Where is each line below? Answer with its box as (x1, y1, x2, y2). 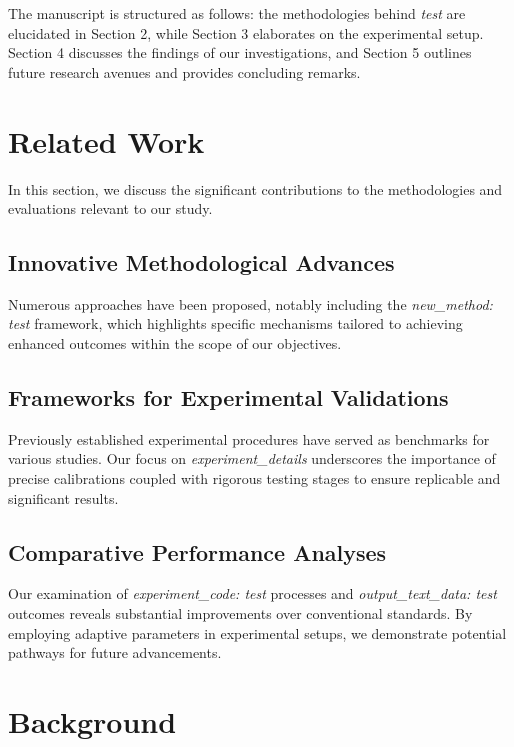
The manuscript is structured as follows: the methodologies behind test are (8, 3, 466, 23)
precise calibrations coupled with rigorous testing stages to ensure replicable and (8, 468, 501, 489)
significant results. (8, 487, 119, 508)
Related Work (8, 120, 205, 161)
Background (8, 701, 177, 742)
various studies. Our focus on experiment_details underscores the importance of (8, 448, 496, 469)
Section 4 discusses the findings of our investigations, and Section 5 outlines (8, 42, 472, 63)
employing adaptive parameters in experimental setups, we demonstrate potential (8, 622, 507, 643)
